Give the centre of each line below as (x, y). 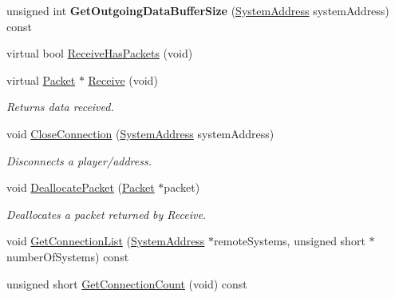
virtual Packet (41, 79)
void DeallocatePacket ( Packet (81, 187)
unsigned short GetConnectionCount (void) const (127, 283)
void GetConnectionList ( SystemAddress (106, 241)
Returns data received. (60, 107)
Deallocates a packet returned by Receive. (107, 214)
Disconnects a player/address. (79, 160)
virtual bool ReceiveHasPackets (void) (100, 53)
